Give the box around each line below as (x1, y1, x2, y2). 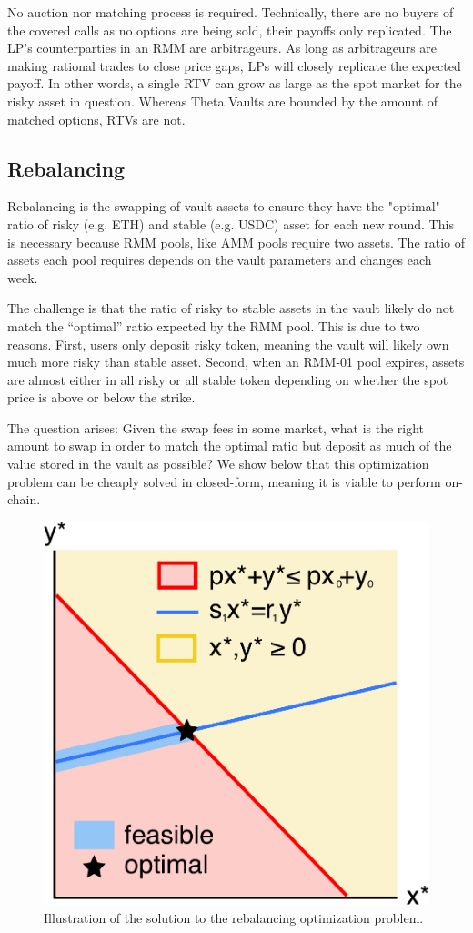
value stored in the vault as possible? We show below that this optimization (7, 454, 429, 473)
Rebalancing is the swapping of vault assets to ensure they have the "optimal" (7, 197, 440, 216)
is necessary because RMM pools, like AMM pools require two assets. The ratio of (7, 232, 466, 251)
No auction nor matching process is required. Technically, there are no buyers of (7, 3, 454, 21)
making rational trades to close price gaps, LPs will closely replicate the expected (7, 56, 461, 75)
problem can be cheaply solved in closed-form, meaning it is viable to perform (7, 472, 441, 491)
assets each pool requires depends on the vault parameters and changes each (7, 250, 432, 269)
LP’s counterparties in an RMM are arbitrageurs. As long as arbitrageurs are (7, 38, 438, 57)
